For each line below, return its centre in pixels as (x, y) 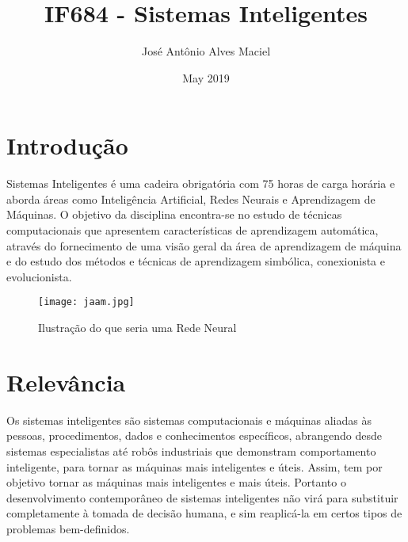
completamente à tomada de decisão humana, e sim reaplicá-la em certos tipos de (204, 513)
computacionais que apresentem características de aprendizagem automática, (193, 230)
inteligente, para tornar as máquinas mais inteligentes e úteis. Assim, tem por (194, 466)
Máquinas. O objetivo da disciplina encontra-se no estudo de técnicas (174, 214)
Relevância (66, 382)
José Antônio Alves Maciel (206, 51)
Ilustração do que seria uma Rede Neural (137, 328)
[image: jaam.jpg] (86, 302)
